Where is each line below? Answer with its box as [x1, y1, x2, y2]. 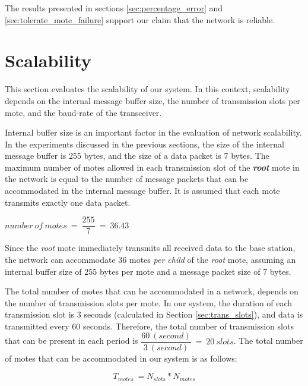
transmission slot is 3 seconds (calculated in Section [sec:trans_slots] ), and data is [5, 308, 303, 321]
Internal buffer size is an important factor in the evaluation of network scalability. [5, 126, 302, 139]
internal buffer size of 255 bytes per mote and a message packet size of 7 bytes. [5, 265, 291, 277]
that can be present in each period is [5, 334, 138, 347]
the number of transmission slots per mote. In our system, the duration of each [5, 296, 293, 309]
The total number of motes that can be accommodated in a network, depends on [5, 285, 299, 297]
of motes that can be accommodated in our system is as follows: [5, 352, 237, 364]
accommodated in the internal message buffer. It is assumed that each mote [5, 184, 280, 197]
